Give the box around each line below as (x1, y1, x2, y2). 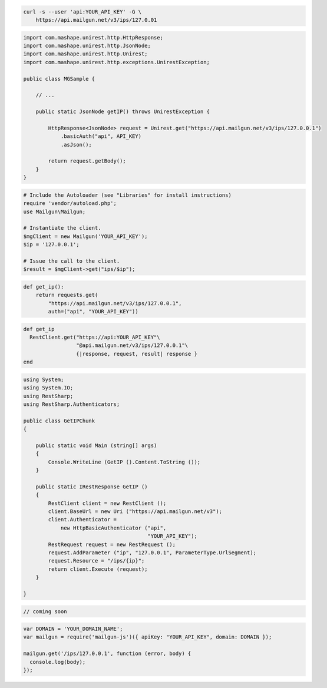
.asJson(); (60, 141, 93, 148)
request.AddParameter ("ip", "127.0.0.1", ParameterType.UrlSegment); (48, 549, 256, 556)
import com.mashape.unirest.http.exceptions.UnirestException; (23, 59, 210, 65)
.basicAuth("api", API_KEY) (60, 133, 141, 140)
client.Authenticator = (48, 516, 117, 523)
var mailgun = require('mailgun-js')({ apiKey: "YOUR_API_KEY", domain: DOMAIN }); (23, 634, 272, 640)
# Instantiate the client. (23, 224, 101, 231)
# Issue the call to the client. (23, 257, 120, 264)
